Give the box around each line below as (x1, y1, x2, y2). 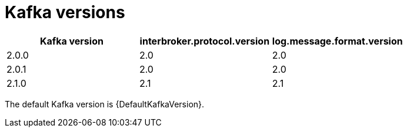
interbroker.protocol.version (139, 35, 270, 47)
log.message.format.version (272, 35, 403, 47)
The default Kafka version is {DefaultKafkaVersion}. (5, 99, 205, 109)
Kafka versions (5, 2, 125, 22)
